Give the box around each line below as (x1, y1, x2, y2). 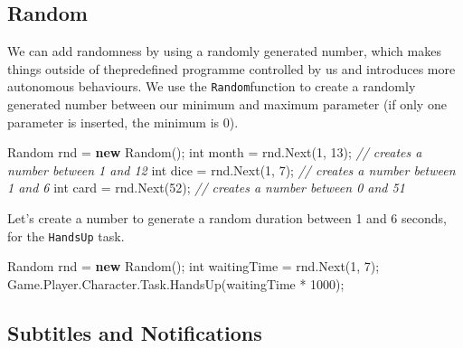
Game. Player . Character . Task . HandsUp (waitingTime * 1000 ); (7, 274, 345, 293)
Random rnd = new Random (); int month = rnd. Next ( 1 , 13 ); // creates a (7, 143, 422, 162)
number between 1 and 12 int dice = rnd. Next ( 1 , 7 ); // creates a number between (7, 160, 456, 179)
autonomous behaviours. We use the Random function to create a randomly (7, 77, 416, 96)
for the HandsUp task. (7, 226, 125, 245)
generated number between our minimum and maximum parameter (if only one (7, 95, 447, 114)
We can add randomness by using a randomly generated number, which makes (7, 42, 441, 61)
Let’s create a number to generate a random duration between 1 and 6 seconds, (7, 209, 447, 228)
